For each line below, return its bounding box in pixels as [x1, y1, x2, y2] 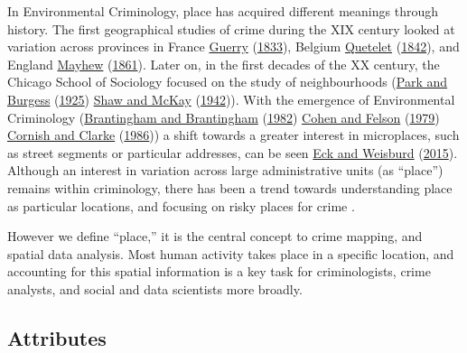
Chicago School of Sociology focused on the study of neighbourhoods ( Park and [7, 72, 448, 91]
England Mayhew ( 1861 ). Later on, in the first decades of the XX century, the [7, 54, 440, 73]
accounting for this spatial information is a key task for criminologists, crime [7, 262, 431, 281]
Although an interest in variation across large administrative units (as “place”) [7, 161, 444, 180]
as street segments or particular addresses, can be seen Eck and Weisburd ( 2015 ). [7, 143, 458, 162]
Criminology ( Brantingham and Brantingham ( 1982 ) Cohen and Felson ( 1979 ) [7, 107, 440, 126]
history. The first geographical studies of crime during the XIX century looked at [7, 19, 455, 38]
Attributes [7, 323, 107, 351]
